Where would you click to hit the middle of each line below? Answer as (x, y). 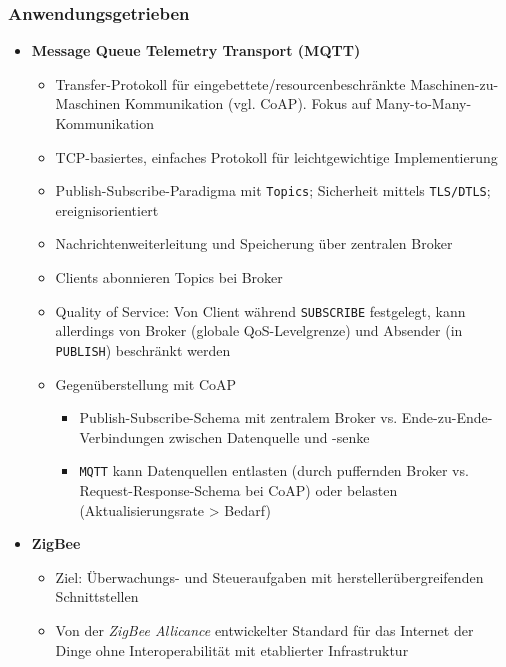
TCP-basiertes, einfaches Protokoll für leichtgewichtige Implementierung (276, 156)
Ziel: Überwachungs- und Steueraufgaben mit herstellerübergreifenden (269, 576)
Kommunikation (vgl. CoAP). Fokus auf (247, 103)
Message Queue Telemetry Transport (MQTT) (196, 50)
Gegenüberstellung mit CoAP (146, 383)
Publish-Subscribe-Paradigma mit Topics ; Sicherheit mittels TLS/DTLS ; (273, 190)
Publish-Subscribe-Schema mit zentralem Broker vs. (238, 417)
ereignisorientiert (107, 209)
